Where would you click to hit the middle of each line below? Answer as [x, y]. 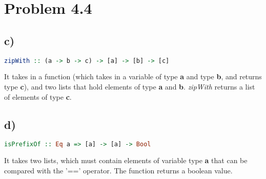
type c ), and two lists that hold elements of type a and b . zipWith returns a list [130, 87]
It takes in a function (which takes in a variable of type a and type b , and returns [133, 76]
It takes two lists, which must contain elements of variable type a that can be [126, 160]
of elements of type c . [38, 96]
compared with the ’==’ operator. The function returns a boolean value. [118, 170]
